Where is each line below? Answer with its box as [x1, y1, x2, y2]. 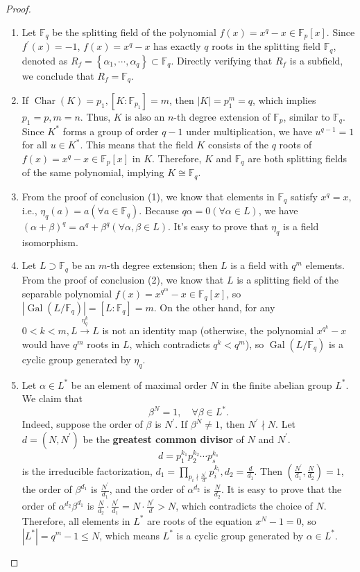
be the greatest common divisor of [83, 431, 244, 446]
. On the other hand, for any [153, 300, 275, 314]
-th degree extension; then [107, 258, 218, 272]
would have [22, 336, 70, 351]
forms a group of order [62, 123, 159, 138]
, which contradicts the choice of [175, 498, 313, 512]
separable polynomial [22, 286, 112, 300]
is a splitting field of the [237, 272, 338, 286]
